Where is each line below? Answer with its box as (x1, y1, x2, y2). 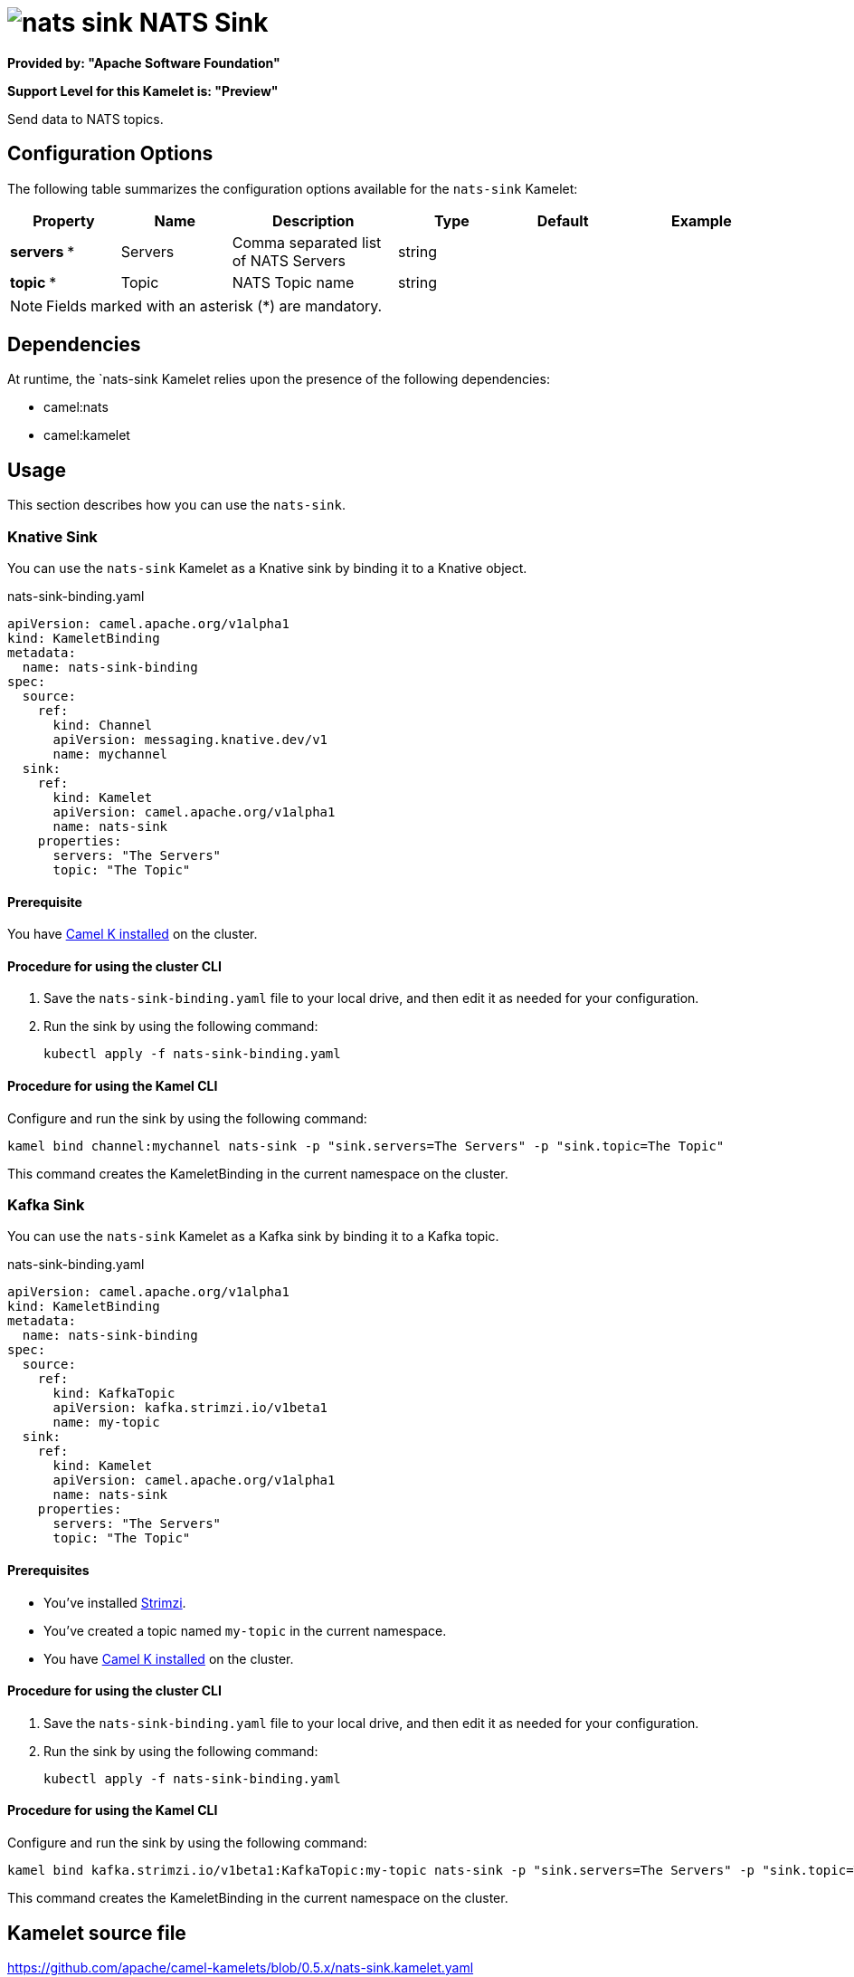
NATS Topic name (232, 272, 355, 291)
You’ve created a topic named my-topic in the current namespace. (43, 1622, 447, 1638)
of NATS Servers (232, 251, 346, 270)
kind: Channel (52, 718, 153, 733)
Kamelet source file (7, 1921, 186, 1944)
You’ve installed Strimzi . (43, 1594, 186, 1610)
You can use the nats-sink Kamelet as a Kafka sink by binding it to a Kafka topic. (7, 1228, 499, 1245)
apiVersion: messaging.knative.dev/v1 (52, 732, 328, 748)
